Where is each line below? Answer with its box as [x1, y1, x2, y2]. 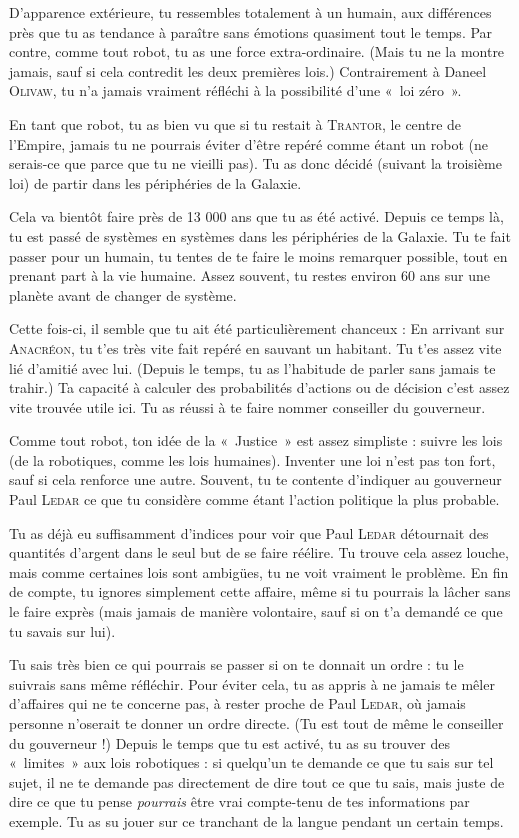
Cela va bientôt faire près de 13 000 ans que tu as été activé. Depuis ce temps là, [9, 206, 504, 227]
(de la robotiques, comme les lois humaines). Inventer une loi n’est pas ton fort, [9, 449, 496, 470]
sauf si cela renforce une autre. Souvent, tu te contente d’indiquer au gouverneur [9, 469, 502, 490]
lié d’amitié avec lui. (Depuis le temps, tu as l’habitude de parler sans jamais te [9, 357, 496, 378]
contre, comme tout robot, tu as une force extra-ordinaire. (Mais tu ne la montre [9, 41, 505, 62]
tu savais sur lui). [9, 620, 116, 641]
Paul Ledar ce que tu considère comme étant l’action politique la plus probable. [9, 489, 500, 510]
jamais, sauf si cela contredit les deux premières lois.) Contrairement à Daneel [9, 60, 487, 81]
